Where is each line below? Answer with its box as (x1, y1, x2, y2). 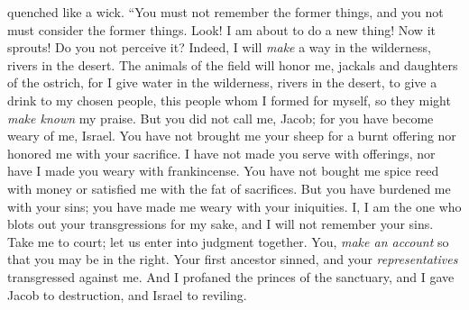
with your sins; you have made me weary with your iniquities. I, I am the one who (7, 196, 462, 215)
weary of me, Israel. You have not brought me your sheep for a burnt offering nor (7, 126, 456, 145)
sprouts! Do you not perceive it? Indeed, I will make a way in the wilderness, (7, 38, 431, 57)
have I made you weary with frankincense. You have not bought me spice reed (7, 161, 439, 180)
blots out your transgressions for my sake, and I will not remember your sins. (7, 214, 434, 233)
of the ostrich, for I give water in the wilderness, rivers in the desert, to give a (7, 73, 437, 92)
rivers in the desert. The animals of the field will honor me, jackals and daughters (7, 55, 458, 74)
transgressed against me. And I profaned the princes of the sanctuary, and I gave (7, 267, 455, 286)
